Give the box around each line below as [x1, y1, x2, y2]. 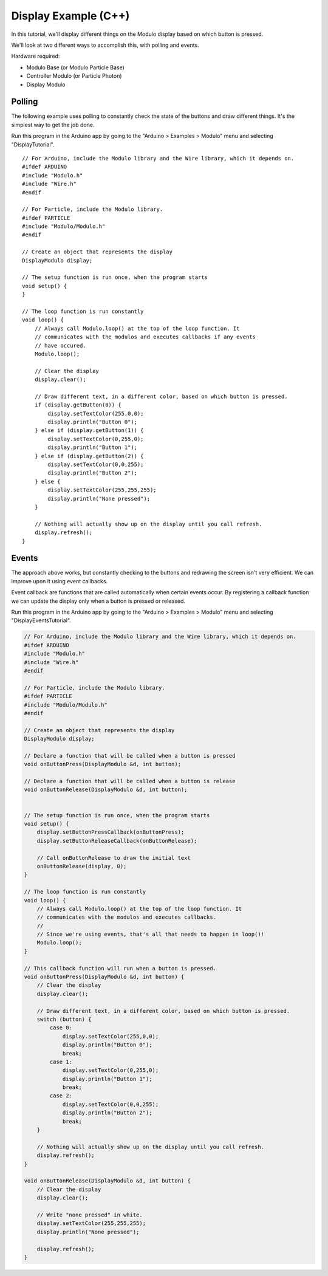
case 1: [49, 1058, 73, 1065]
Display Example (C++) [11, 9, 130, 22]
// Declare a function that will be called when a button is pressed [24, 752, 236, 759]
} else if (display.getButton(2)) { [34, 453, 144, 459]
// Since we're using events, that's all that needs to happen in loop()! [36, 931, 264, 938]
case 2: [49, 1092, 73, 1099]
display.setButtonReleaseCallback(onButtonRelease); [36, 837, 197, 844]
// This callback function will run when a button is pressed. [24, 965, 217, 972]
